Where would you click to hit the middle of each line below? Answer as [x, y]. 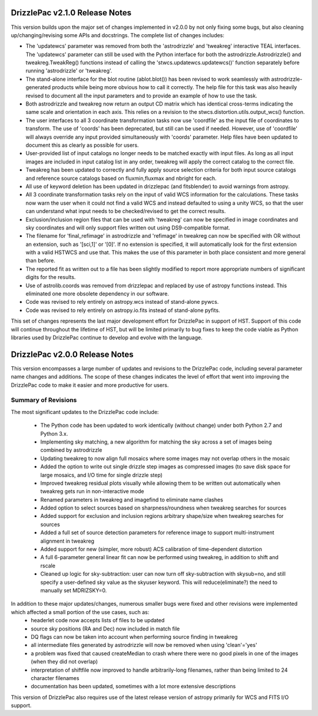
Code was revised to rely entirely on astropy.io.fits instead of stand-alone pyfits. [123, 310]
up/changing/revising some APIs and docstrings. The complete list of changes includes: [118, 35]
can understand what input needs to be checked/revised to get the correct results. [126, 211]
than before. [41, 261]
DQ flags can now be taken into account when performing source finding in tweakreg [134, 636]
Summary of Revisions [44, 400]
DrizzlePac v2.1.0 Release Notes [71, 13]
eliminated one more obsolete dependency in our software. [97, 294]
